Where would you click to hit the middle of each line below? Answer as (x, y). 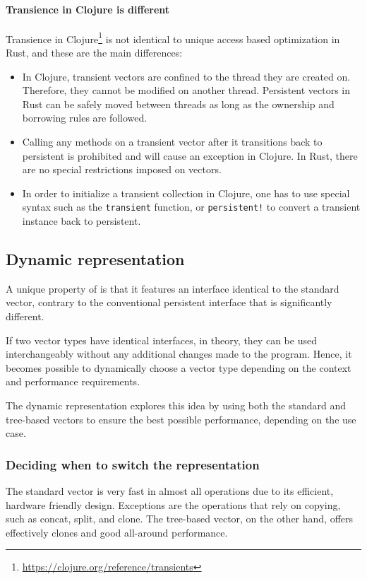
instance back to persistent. (82, 221)
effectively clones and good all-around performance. (117, 532)
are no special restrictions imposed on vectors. (122, 169)
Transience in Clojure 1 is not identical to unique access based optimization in (173, 37)
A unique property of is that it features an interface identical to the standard (173, 288)
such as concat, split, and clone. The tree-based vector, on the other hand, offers (180, 519)
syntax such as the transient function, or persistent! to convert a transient (191, 207)
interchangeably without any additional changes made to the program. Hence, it (179, 354)
